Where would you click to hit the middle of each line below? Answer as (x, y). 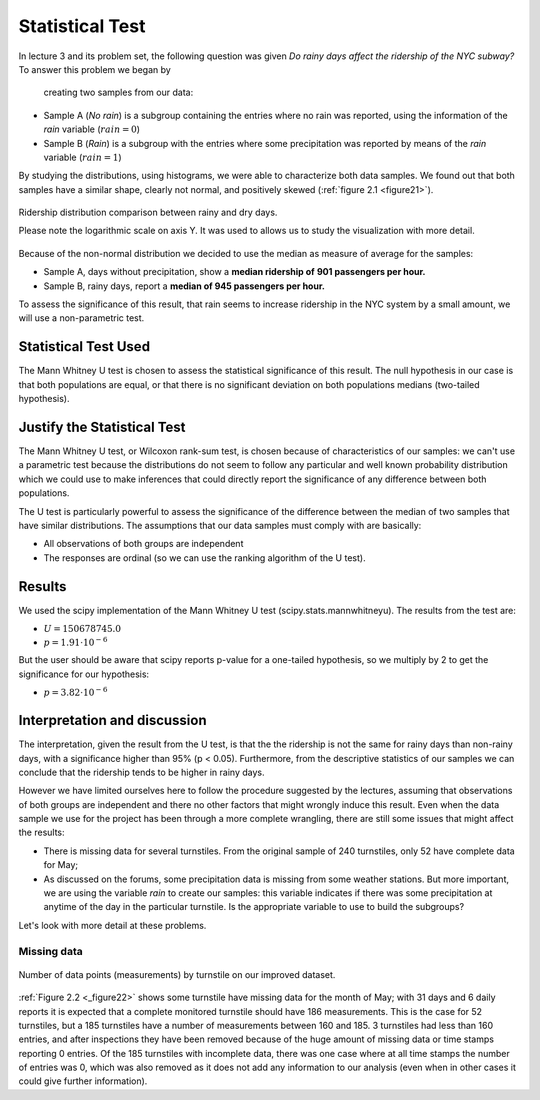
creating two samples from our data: (118, 92)
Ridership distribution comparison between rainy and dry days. (148, 212)
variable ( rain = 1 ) (82, 157)
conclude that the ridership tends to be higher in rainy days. (141, 772)
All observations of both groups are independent (143, 544)
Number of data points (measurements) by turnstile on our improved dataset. (177, 974)
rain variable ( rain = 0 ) (91, 129)
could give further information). (83, 1081)
